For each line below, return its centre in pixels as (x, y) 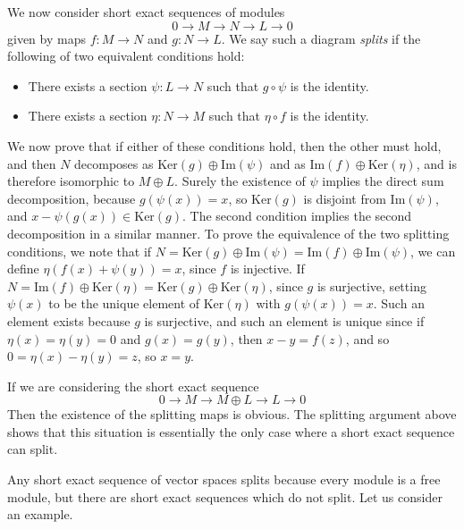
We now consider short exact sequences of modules (146, 12)
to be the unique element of (124, 303)
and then (32, 163)
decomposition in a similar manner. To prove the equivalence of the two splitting (228, 233)
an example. (40, 514)
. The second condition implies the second (297, 216)
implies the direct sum (383, 181)
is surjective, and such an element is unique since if (284, 320)
